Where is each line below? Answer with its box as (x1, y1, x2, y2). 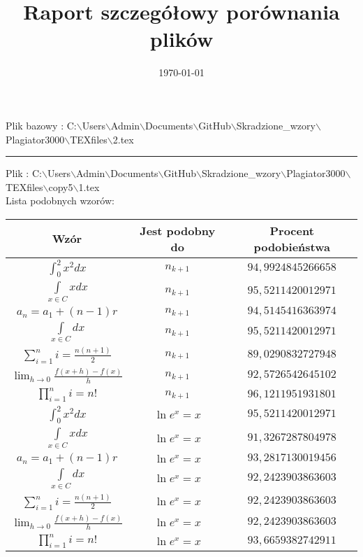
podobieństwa (253, 238, 330, 255)
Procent (269, 222, 314, 239)
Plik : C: (6, 166, 42, 181)
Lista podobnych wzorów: (6, 193, 114, 208)
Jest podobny (140, 222, 216, 239)
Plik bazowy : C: (6, 118, 77, 132)
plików (149, 24, 214, 53)
